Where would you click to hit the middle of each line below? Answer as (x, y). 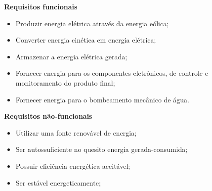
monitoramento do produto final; (65, 82)
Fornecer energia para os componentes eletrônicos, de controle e (112, 73)
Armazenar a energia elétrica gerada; (71, 56)
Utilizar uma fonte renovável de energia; (76, 132)
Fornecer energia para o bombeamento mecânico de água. (102, 99)
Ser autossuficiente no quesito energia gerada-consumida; (102, 149)
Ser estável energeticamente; (58, 182)
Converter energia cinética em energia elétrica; (86, 40)
